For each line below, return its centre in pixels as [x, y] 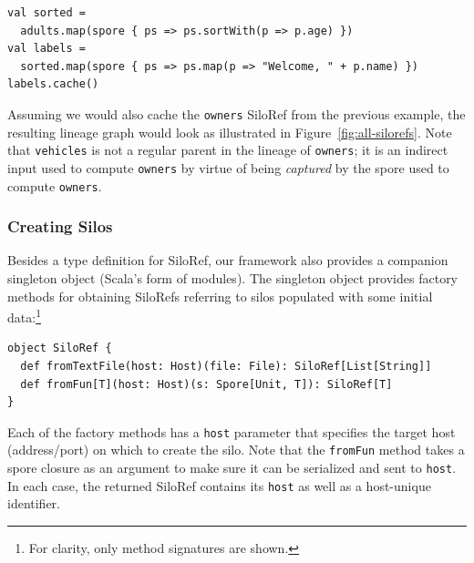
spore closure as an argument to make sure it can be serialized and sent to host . [232, 468]
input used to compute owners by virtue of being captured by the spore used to [228, 167]
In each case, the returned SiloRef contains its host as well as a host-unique [219, 485]
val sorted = [46, 13]
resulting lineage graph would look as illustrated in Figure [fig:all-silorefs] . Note [230, 132]
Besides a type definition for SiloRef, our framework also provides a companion [228, 260]
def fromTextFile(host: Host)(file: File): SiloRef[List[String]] [226, 367]
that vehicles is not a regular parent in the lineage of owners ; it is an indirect [228, 150]
